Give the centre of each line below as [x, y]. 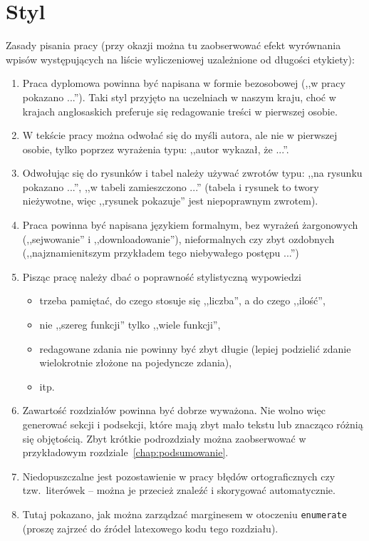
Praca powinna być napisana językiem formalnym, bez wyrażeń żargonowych [190, 225]
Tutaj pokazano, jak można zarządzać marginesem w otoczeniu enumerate [184, 514]
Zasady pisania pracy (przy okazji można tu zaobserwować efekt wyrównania [173, 45]
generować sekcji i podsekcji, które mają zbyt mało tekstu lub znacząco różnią [193, 424]
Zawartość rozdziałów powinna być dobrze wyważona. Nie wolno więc [174, 410]
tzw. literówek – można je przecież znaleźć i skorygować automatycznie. [179, 490]
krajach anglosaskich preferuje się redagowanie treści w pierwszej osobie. [180, 111]
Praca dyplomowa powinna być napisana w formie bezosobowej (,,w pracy [184, 83]
